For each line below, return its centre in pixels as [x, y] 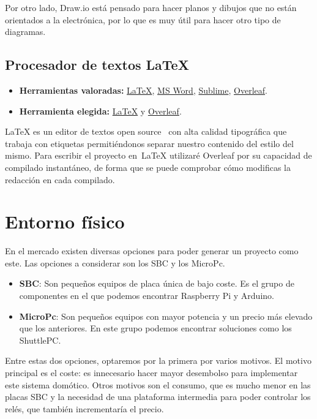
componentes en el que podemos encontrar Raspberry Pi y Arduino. [147, 296]
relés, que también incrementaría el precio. [84, 408]
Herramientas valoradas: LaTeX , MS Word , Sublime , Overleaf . [143, 90]
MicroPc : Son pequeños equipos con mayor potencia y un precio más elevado [166, 316]
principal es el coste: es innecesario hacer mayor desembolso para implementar [151, 373]
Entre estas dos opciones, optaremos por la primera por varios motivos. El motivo [158, 360]
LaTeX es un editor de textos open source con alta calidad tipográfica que [146, 131]
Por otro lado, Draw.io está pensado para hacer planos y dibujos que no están [151, 7]
